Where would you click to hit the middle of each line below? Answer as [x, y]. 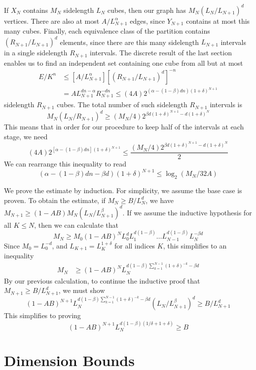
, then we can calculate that [76, 225]
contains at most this [218, 21]
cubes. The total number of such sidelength [122, 104]
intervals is [226, 104]
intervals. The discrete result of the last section [161, 53]
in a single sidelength [36, 53]
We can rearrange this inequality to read [65, 164]
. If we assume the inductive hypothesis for [187, 212]
